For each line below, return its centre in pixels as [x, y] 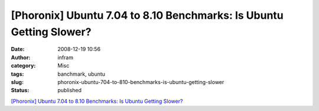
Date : [18, 49]
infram [66, 57]
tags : [17, 74]
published [70, 90]
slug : [17, 82]
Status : [20, 90]
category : [23, 66]
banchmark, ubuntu [82, 74]
